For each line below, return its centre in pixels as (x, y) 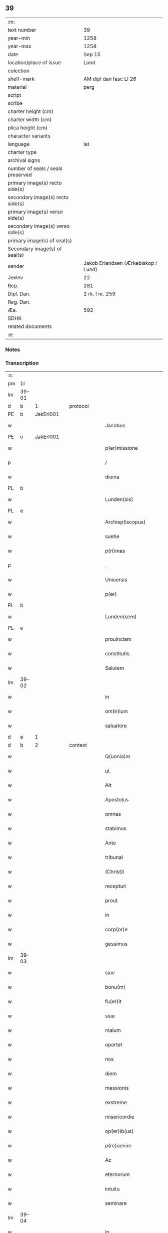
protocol (79, 406)
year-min (19, 38)
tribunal (114, 857)
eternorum (117, 1174)
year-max (19, 46)
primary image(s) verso (35, 212)
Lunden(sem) (121, 617)
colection (19, 71)
